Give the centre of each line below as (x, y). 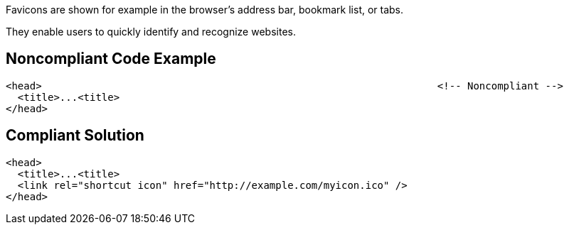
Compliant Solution (75, 136)
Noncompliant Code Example (111, 59)
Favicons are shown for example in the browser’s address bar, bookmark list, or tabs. (205, 10)
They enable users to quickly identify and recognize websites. (151, 32)
